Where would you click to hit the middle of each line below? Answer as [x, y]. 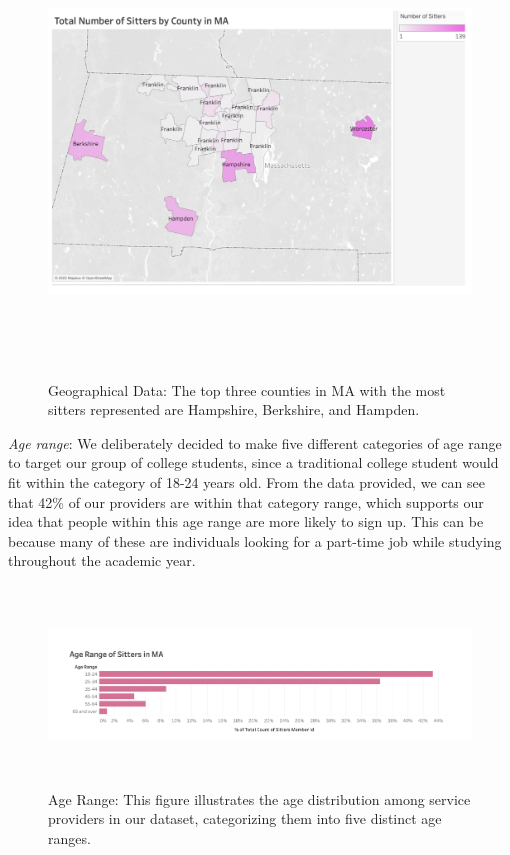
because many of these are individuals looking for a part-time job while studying [255, 540]
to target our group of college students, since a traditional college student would [253, 462]
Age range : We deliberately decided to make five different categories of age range [255, 442]
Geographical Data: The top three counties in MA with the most [247, 389]
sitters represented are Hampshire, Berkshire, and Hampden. [234, 409]
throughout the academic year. [102, 560]
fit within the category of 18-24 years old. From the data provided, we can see [246, 481]
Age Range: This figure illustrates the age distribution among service [259, 798]
